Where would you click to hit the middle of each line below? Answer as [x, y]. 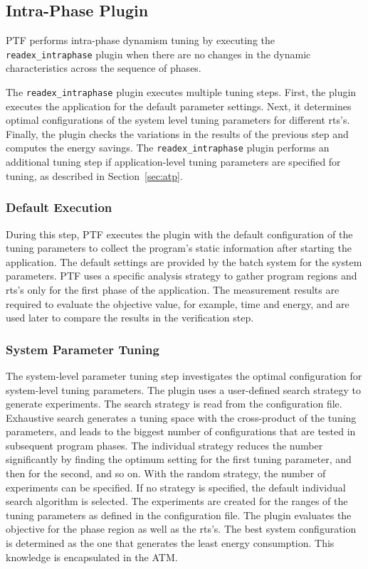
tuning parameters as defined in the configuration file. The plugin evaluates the [179, 515]
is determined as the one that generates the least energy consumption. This [170, 543]
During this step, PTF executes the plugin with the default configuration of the [179, 234]
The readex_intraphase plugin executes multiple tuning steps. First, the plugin [181, 92]
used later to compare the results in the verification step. [130, 318]
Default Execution [59, 207]
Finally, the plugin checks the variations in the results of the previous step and [177, 133]
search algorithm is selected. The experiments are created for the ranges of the [177, 501]
